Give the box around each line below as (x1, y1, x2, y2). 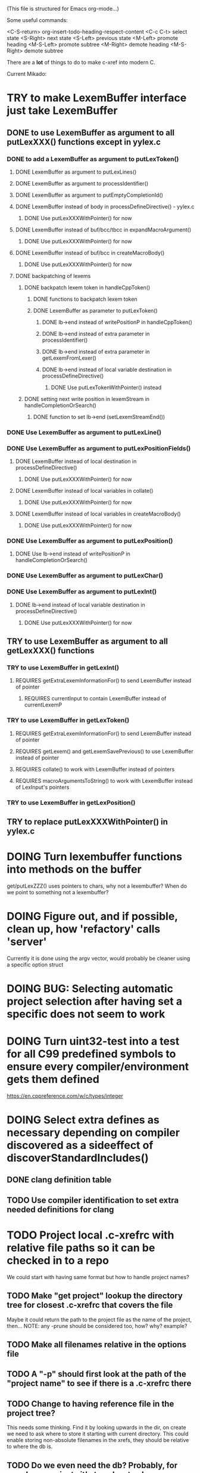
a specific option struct (7, 961, 64, 968)
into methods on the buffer (7, 863, 142, 876)
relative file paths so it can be (7, 1241, 155, 1255)
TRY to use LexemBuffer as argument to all (7, 637, 168, 646)
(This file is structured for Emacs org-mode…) (7, 5, 120, 12)
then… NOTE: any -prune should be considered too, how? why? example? (7, 1322, 187, 1329)
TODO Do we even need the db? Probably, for (7, 1460, 178, 1470)
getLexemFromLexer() (42, 354, 97, 362)
